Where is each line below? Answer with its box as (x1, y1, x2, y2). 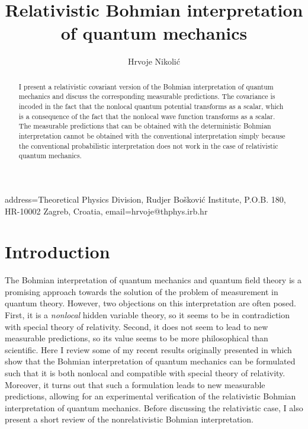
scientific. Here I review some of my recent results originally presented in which (5, 343, 292, 356)
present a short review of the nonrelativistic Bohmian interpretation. (5, 413, 254, 425)
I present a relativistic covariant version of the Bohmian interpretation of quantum (18, 81, 274, 91)
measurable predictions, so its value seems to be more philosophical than (5, 332, 268, 344)
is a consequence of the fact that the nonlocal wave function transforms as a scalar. (18, 111, 275, 121)
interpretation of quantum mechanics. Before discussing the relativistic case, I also (5, 401, 303, 414)
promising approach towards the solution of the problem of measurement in (5, 285, 278, 297)
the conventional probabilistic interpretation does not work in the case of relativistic (18, 140, 278, 151)
